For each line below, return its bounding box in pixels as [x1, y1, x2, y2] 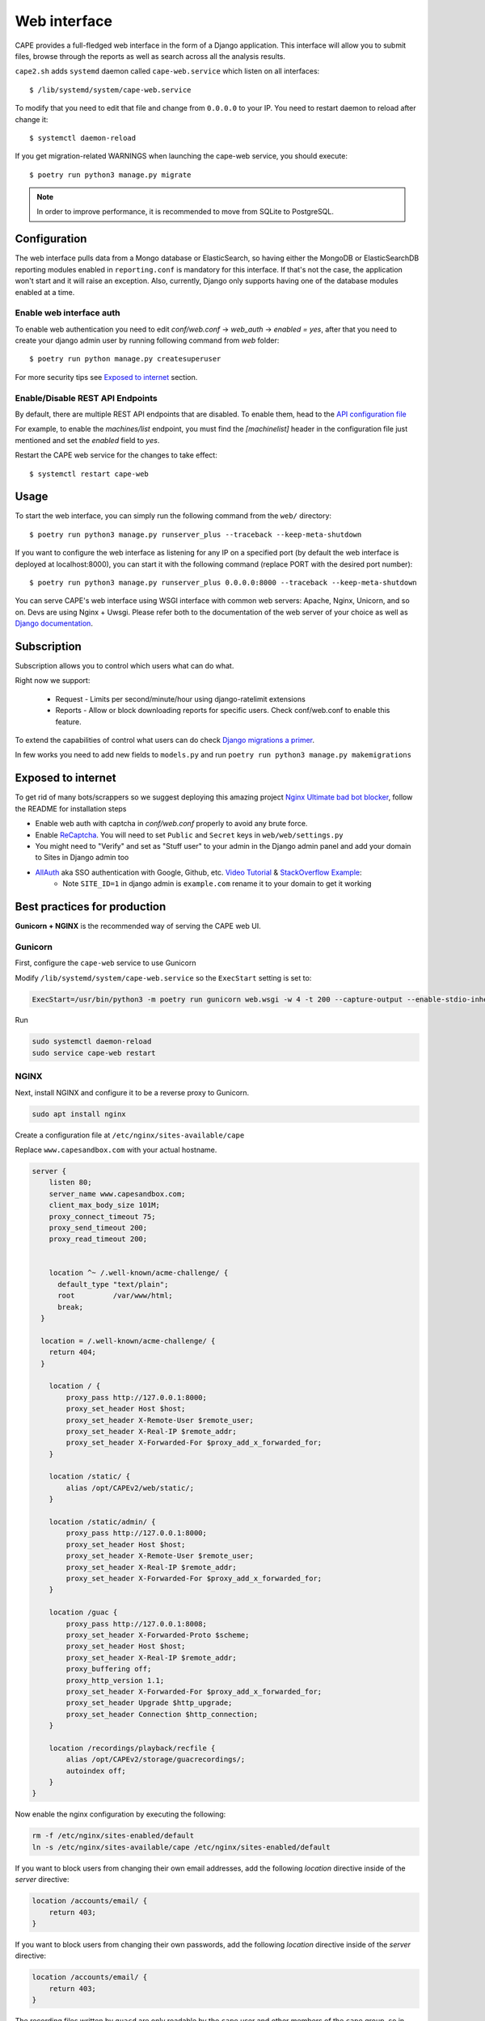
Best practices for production [15, 900, 167, 913]
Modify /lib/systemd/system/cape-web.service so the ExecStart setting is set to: [15, 973, 312, 982]
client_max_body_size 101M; [48, 1200, 161, 1210]
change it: [15, 114, 48, 124]
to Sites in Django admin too [35, 853, 129, 863]
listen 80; [48, 1178, 92, 1188]
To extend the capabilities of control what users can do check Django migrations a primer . [15, 736, 315, 745]
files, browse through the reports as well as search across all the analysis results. [15, 51, 286, 61]
